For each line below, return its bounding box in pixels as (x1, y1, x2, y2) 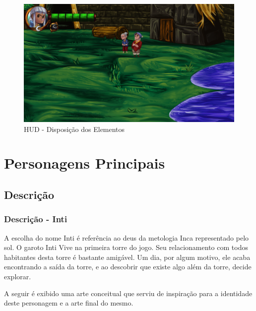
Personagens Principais (4, 153, 165, 173)
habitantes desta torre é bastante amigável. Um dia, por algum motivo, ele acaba (4, 251, 251, 262)
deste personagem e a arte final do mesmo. (4, 298, 133, 308)
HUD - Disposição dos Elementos (24, 124, 125, 134)
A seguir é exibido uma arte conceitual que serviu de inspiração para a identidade (4, 288, 253, 298)
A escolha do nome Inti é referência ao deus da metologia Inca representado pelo (4, 232, 249, 243)
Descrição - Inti (4, 213, 67, 225)
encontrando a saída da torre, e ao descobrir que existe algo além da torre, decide (4, 261, 252, 272)
